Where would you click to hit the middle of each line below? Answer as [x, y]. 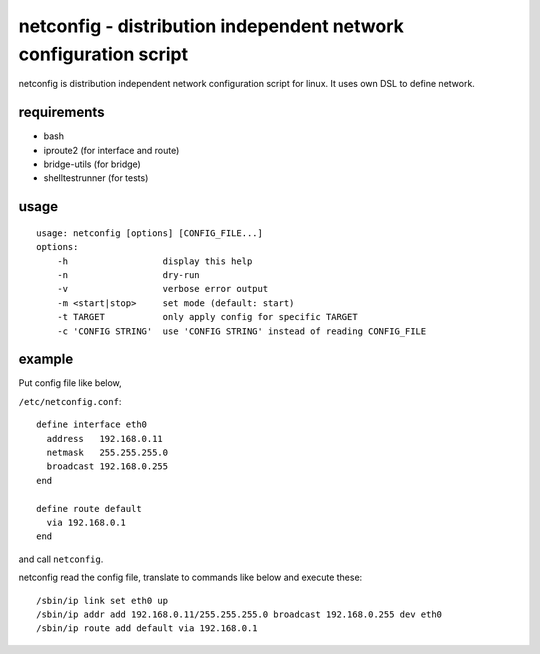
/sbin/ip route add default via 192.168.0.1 [147, 628]
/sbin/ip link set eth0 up [102, 600]
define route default [89, 508]
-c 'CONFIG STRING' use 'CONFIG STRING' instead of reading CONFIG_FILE [241, 331]
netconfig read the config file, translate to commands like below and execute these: [190, 577]
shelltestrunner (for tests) [96, 178]
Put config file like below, [70, 383]
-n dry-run [128, 275]
